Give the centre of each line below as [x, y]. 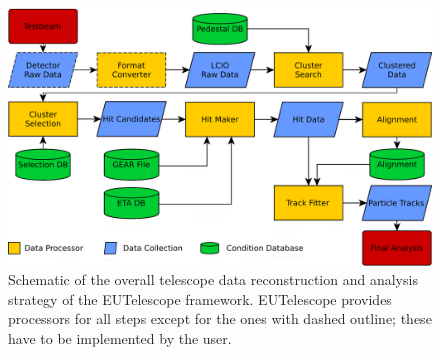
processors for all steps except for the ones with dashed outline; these [220, 318]
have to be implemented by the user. [120, 337]
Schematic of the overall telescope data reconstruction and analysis [213, 279]
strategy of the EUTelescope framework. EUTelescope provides [200, 298]
